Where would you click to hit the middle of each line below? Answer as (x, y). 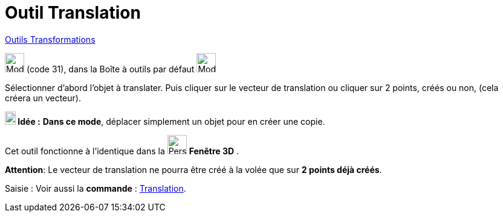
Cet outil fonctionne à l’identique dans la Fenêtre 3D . (122, 151)
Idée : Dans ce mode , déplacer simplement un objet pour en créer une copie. (171, 121)
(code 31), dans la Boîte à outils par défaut (110, 69)
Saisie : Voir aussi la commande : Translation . (96, 188)
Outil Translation (73, 13)
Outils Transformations (50, 39)
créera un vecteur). (43, 98)
